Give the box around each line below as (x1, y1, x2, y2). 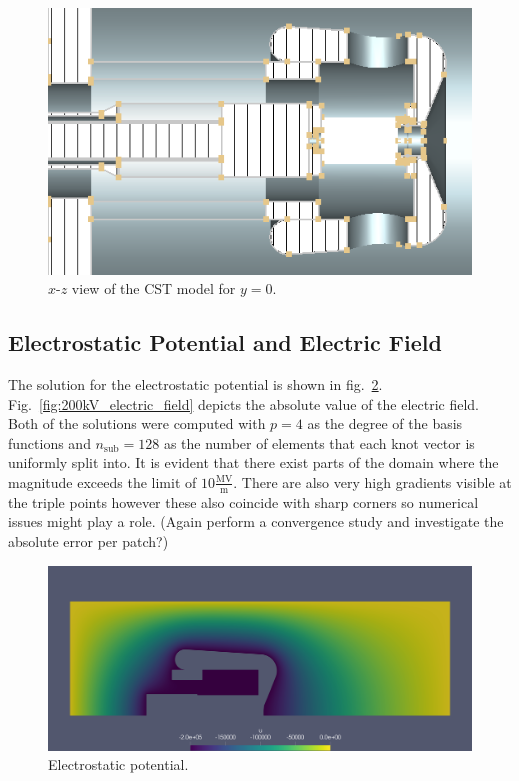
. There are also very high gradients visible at (233, 471, 512, 492)
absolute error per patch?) (8, 531, 169, 551)
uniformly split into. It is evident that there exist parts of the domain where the (8, 452, 499, 473)
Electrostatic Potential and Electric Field (8, 327, 442, 358)
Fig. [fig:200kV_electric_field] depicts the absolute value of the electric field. (8, 393, 480, 414)
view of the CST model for (71, 278, 236, 299)
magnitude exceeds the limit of (8, 471, 197, 492)
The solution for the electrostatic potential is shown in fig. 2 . (8, 374, 383, 395)
